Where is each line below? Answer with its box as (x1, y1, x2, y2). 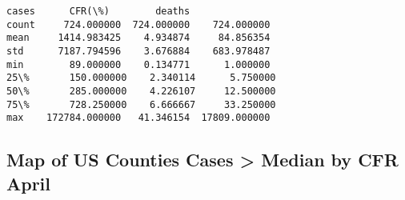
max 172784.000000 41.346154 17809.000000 (6, 112, 271, 124)
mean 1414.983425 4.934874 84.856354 (6, 32, 271, 44)
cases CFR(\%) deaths (6, 6, 190, 17)
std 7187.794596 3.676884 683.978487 (6, 45, 271, 57)
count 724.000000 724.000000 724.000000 (6, 18, 271, 30)
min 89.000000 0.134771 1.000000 (6, 58, 271, 70)
